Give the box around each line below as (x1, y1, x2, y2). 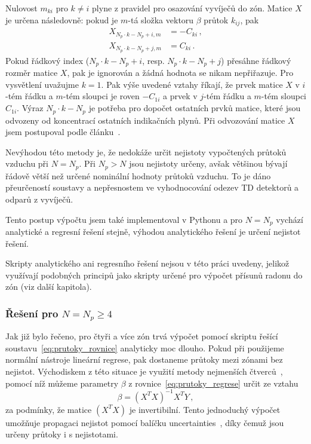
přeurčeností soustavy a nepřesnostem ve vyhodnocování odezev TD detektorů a (5, 181, 299, 194)
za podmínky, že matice (5, 403, 92, 415)
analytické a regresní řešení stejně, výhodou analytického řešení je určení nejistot (5, 225, 301, 237)
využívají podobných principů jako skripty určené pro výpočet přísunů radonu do (5, 268, 303, 281)
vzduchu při (5, 157, 49, 170)
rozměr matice (5, 66, 58, 79)
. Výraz (17, 102, 44, 114)
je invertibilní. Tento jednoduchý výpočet (129, 403, 281, 415)
